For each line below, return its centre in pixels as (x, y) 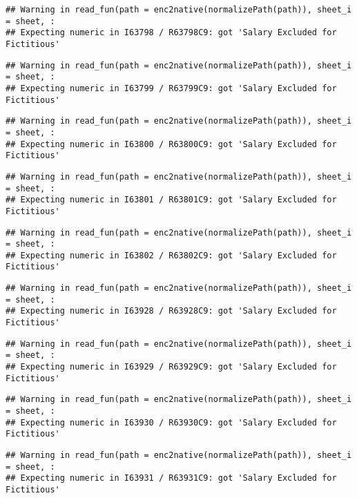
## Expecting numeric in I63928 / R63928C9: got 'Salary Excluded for (171, 311)
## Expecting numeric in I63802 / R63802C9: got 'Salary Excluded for (171, 255)
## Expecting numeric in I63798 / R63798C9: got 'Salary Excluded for (171, 33)
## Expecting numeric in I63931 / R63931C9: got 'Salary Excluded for (171, 478)
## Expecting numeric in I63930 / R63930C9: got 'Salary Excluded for (171, 422)
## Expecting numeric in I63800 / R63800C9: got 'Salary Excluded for (171, 144)
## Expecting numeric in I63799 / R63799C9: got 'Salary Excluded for (171, 88)
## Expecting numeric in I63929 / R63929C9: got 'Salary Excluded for (171, 367)
